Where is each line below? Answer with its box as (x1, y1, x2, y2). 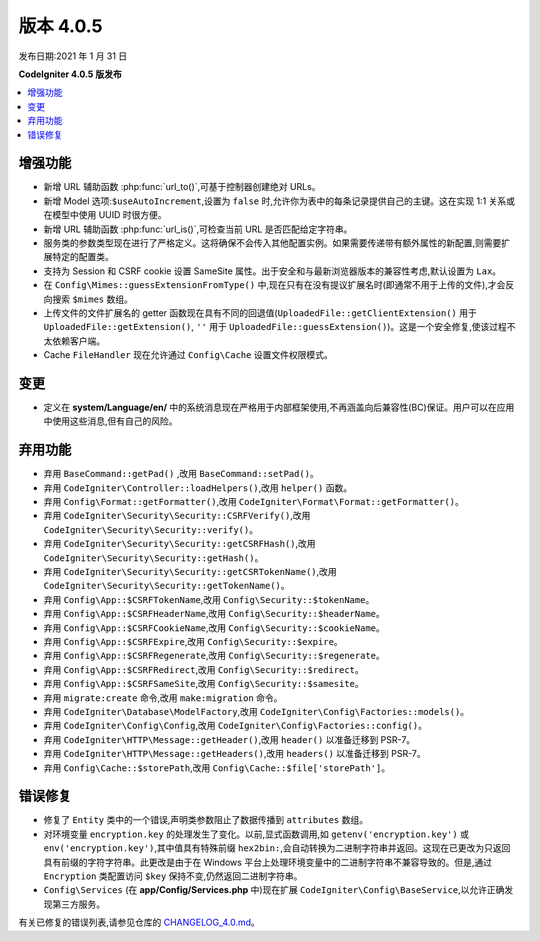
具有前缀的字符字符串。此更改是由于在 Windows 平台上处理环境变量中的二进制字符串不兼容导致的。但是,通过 (43, 856, 492, 868)
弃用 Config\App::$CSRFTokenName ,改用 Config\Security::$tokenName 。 (43, 593, 375, 605)
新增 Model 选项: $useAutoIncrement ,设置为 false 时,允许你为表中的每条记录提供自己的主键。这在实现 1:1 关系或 (43, 195, 515, 207)
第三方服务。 (51, 898, 105, 910)
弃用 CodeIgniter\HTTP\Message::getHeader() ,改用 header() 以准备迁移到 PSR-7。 (43, 733, 416, 745)
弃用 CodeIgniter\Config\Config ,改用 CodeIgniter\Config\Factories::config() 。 (43, 720, 427, 732)
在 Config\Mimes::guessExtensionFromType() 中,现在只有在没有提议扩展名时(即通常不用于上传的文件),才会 (43, 279, 506, 291)
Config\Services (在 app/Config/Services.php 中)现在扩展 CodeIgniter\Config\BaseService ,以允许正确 (43, 884, 505, 896)
